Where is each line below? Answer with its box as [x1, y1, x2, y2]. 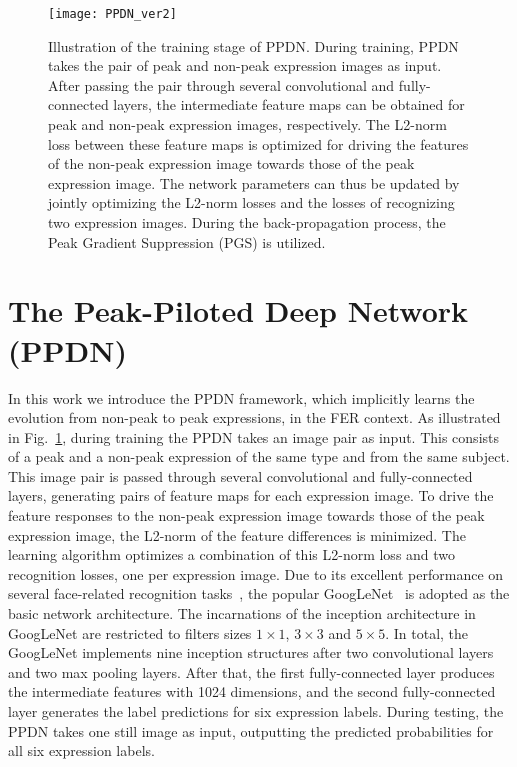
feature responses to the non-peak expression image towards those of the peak [8, 505, 485, 526]
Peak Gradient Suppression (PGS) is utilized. [48, 231, 326, 252]
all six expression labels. [8, 740, 155, 761]
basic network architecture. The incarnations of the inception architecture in [8, 603, 476, 624]
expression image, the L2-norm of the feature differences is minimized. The [8, 524, 466, 545]
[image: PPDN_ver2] [48, 7, 177, 21]
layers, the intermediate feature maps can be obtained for [113, 94, 465, 115]
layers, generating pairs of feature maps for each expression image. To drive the [8, 485, 494, 506]
